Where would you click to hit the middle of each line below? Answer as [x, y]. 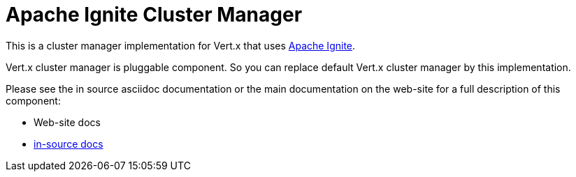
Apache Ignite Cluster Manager [154, 15]
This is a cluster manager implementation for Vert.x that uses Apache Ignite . [181, 45]
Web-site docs [67, 122]
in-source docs [69, 144]
